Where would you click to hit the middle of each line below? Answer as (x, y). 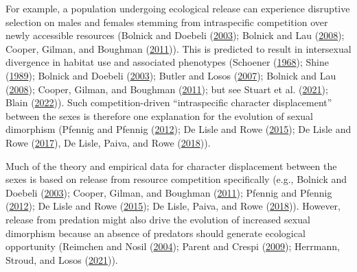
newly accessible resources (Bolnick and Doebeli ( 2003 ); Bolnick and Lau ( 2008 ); (175, 35)
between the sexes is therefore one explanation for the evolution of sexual (160, 115)
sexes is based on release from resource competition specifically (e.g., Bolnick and (176, 179)
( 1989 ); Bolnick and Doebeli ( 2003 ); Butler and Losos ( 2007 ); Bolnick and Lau (171, 75)
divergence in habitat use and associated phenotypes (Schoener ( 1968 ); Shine (167, 62)
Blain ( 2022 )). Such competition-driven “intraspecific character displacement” (169, 102)
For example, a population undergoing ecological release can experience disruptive (178, 8)
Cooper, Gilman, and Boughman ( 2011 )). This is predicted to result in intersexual (178, 48)
